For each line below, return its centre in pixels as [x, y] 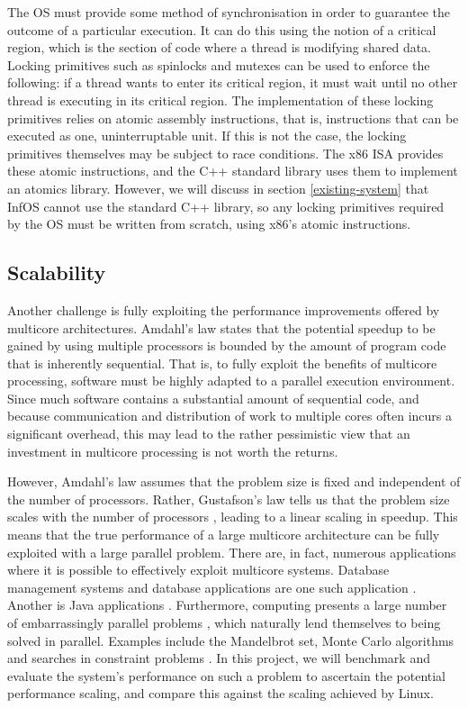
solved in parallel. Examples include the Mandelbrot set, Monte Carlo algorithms [231, 640]
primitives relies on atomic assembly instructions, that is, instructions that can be [233, 118]
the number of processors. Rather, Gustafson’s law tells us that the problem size [229, 499]
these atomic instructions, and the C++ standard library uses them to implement [233, 171]
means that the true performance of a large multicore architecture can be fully [224, 535]
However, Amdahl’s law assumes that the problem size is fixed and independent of [234, 481]
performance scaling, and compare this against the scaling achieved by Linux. [220, 693]
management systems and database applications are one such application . [212, 587]
